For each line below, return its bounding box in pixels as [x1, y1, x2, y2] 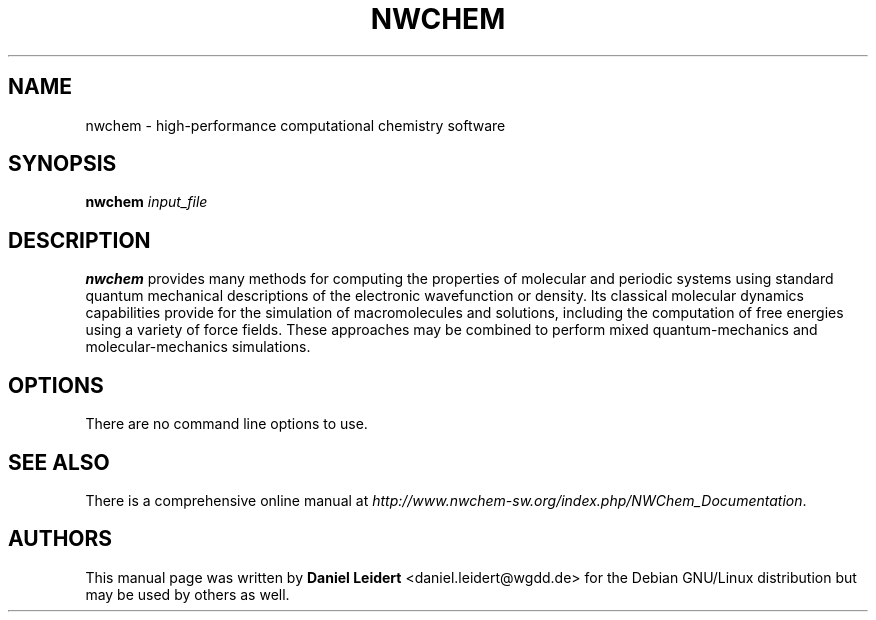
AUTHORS [8, 526, 113, 552]
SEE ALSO [8, 449, 110, 475]
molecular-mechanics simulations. [85, 338, 311, 356]
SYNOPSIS [8, 151, 117, 177]
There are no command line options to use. [85, 415, 368, 433]
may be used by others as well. [85, 585, 290, 603]
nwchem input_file [85, 193, 208, 211]
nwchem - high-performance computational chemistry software [85, 116, 506, 134]
